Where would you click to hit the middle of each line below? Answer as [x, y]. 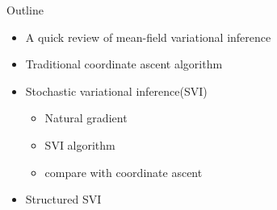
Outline [25, 10]
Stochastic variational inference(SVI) [116, 91]
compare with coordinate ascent [124, 172]
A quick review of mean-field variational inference [148, 37]
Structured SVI [63, 199]
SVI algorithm [80, 144]
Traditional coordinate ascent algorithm [124, 64]
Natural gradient [86, 118]
